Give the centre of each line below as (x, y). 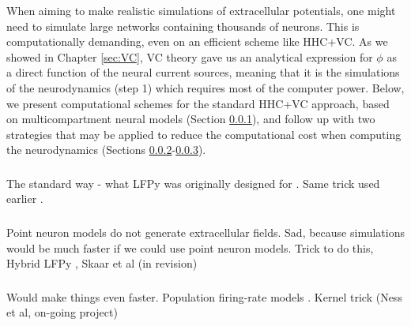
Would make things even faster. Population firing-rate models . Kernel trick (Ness (204, 296)
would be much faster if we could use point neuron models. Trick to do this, (190, 247)
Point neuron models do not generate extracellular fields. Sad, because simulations (205, 232)
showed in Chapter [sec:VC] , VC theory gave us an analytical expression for (190, 56)
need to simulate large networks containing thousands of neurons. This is (183, 26)
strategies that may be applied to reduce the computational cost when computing (204, 134)
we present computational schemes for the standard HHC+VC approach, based (198, 103)
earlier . (25, 199)
